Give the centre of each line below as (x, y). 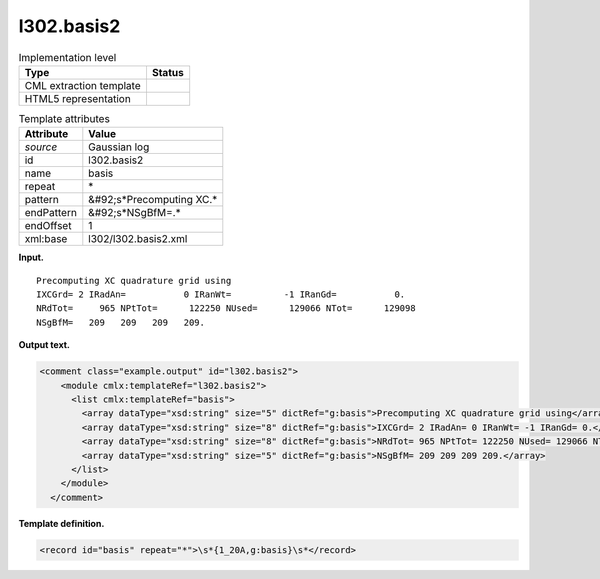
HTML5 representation (78, 98)
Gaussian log (119, 147)
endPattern (50, 213)
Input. (31, 257)
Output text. (44, 345)
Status (167, 72)
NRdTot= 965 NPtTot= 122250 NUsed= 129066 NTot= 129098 (226, 308)
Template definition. (61, 523)
